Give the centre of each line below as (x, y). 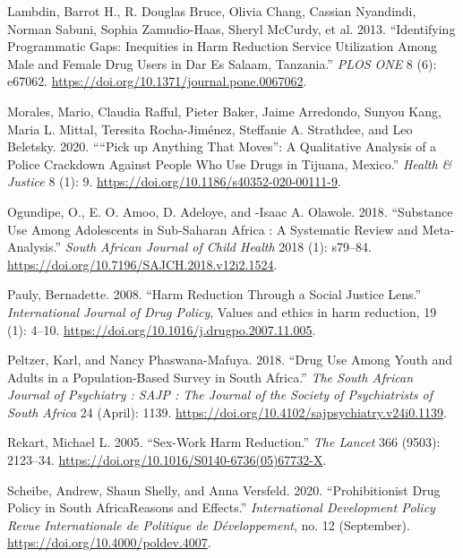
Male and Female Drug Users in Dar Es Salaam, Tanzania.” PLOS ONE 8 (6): (222, 63)
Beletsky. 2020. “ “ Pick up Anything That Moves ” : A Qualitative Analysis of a (222, 146)
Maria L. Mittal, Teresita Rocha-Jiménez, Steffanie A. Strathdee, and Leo (210, 129)
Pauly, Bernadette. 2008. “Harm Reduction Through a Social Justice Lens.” (214, 294)
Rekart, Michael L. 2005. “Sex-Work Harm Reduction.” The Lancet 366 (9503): (224, 442)
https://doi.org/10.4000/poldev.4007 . (109, 542)
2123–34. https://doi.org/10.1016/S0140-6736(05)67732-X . (167, 460)
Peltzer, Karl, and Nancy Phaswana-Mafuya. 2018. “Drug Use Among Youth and (230, 360)
